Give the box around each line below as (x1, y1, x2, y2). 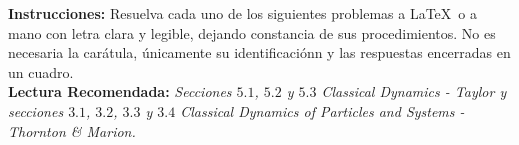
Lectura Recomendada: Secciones (8, 81, 232, 102)
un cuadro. (8, 61, 74, 82)
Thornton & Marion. (8, 120, 136, 141)
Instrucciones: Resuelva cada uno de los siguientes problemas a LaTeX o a (8, 3, 477, 23)
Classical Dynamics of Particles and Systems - (180, 100, 465, 121)
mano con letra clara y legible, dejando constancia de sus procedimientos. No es (8, 22, 496, 43)
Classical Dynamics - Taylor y (321, 81, 507, 102)
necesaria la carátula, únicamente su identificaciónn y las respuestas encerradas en (8, 42, 511, 63)
